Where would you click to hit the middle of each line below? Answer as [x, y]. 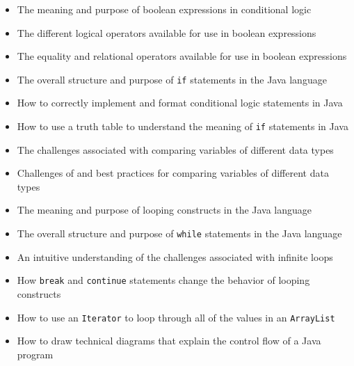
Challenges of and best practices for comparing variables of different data [173, 173]
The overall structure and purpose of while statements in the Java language [179, 233]
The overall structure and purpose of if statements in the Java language [172, 79]
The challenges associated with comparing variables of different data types [175, 149]
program [35, 354]
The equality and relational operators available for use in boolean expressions [182, 56]
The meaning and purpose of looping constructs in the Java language [164, 210]
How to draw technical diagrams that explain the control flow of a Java [169, 341]
